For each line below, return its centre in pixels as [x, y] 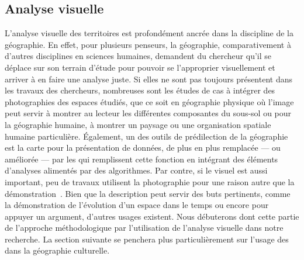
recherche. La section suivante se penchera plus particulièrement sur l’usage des [147, 239]
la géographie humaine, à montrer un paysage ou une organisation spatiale [138, 124]
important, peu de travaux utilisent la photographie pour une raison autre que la [150, 181]
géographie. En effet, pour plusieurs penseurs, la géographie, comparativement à [148, 44]
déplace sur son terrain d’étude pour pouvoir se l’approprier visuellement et [140, 67]
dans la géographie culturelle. [57, 250]
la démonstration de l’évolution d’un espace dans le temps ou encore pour [137, 205]
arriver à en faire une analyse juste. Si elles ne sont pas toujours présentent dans [148, 79]
